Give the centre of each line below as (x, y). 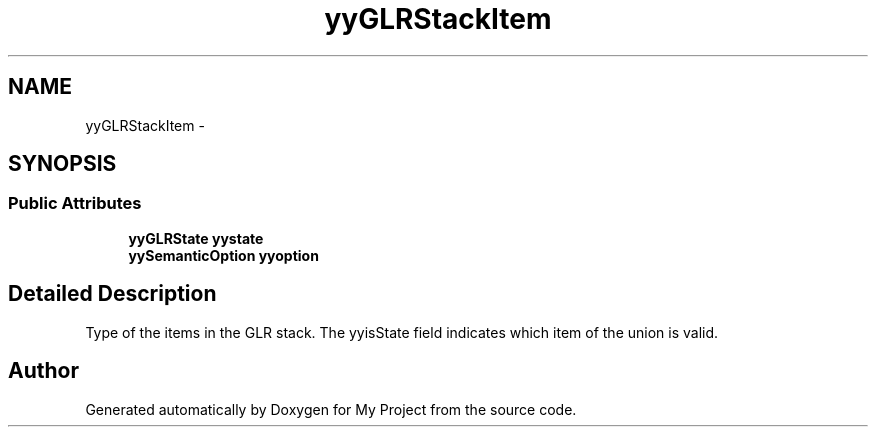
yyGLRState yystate (196, 238)
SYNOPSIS (62, 164)
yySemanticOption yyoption (223, 255)
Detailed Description (112, 294)
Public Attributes (75, 203)
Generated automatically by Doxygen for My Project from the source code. (331, 409)
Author (43, 371)
